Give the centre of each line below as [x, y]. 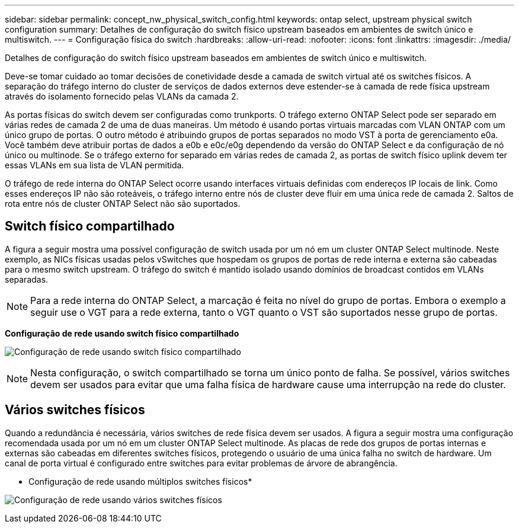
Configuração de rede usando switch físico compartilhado [122, 333]
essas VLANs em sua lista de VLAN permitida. [94, 165]
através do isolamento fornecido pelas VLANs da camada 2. [122, 96]
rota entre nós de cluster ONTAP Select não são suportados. [123, 204]
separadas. [27, 279]
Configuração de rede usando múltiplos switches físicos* [140, 481]
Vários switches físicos [75, 410]
